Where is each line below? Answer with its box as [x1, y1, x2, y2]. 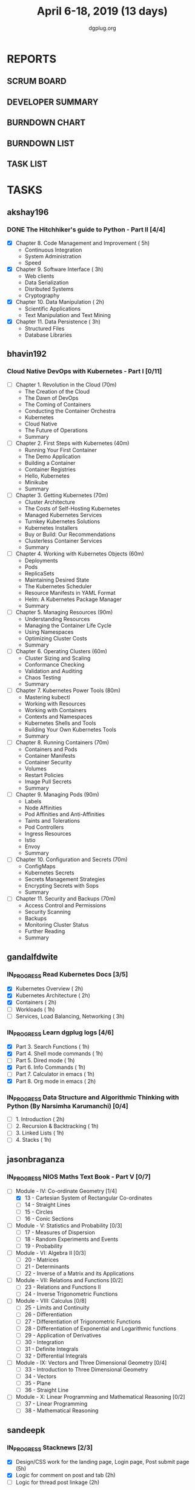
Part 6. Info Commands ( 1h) [15, 1063, 86, 1071]
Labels [24, 798, 42, 805]
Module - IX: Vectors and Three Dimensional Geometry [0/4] [15, 1359, 167, 1366]
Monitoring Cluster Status [24, 921, 89, 929]
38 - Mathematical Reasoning [24, 1407, 99, 1414]
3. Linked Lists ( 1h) [15, 1129, 64, 1137]
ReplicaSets [24, 569, 55, 577]
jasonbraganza [7, 1154, 65, 1164]
